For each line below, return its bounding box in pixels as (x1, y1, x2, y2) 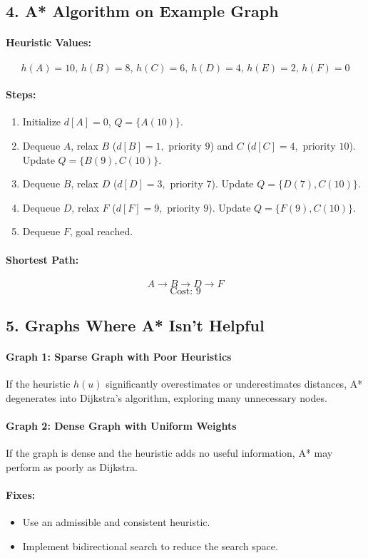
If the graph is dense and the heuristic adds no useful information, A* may (6, 445, 333, 460)
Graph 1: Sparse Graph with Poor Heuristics (6, 349, 232, 364)
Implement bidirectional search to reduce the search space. (22, 538, 278, 553)
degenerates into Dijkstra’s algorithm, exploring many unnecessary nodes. (6, 390, 327, 405)
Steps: (6, 87, 36, 102)
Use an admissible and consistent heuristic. (22, 515, 210, 529)
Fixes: (6, 487, 36, 502)
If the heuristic (6, 376, 71, 391)
